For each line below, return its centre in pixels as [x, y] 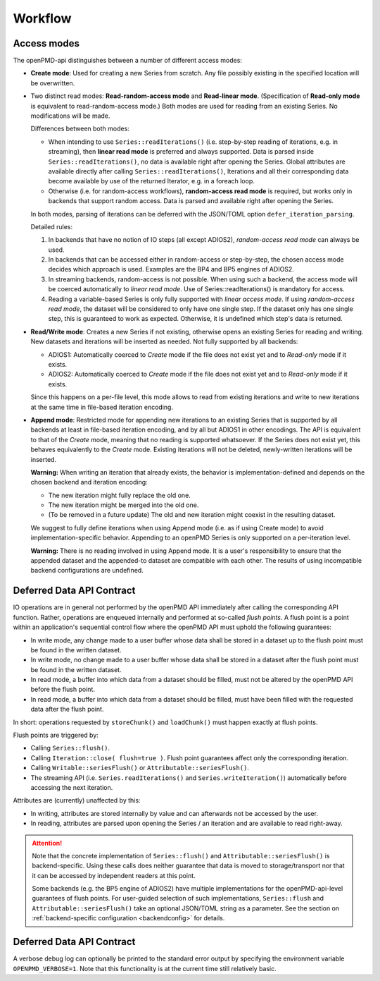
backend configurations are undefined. [87, 571]
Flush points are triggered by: [56, 735]
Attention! [47, 843]
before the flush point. [63, 689]
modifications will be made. [70, 116]
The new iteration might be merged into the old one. [123, 505]
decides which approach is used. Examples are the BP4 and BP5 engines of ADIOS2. [171, 269]
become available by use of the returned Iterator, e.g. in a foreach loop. [151, 181]
